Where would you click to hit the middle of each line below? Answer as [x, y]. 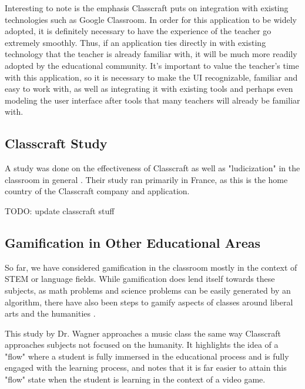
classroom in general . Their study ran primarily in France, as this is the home [146, 179]
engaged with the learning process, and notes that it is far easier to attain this [146, 368]
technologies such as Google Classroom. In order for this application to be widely [151, 19]
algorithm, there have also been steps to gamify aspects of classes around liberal [149, 302]
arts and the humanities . [50, 313]
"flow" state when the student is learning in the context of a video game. [135, 379]
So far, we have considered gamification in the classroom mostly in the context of [151, 267]
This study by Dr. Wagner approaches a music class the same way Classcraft [143, 333]
